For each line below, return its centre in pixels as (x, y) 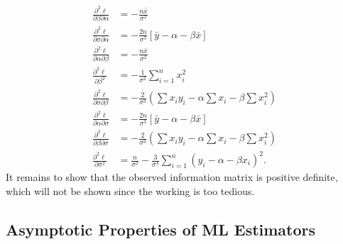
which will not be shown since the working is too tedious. (130, 190)
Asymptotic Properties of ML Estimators (161, 229)
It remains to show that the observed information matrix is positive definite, (172, 177)
